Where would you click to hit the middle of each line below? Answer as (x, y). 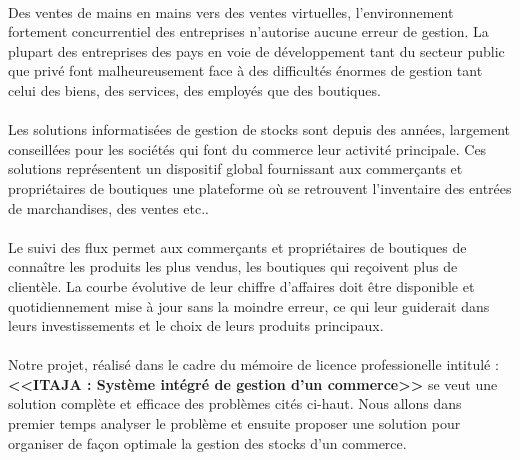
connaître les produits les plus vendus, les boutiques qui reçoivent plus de (233, 266)
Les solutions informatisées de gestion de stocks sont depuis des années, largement (259, 129)
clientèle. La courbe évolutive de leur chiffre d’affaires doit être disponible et (241, 285)
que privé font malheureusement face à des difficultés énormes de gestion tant (245, 70)
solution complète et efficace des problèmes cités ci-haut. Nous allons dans (235, 403)
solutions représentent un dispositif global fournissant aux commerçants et (235, 168)
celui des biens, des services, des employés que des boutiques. (194, 89)
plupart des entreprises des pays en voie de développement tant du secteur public (256, 50)
